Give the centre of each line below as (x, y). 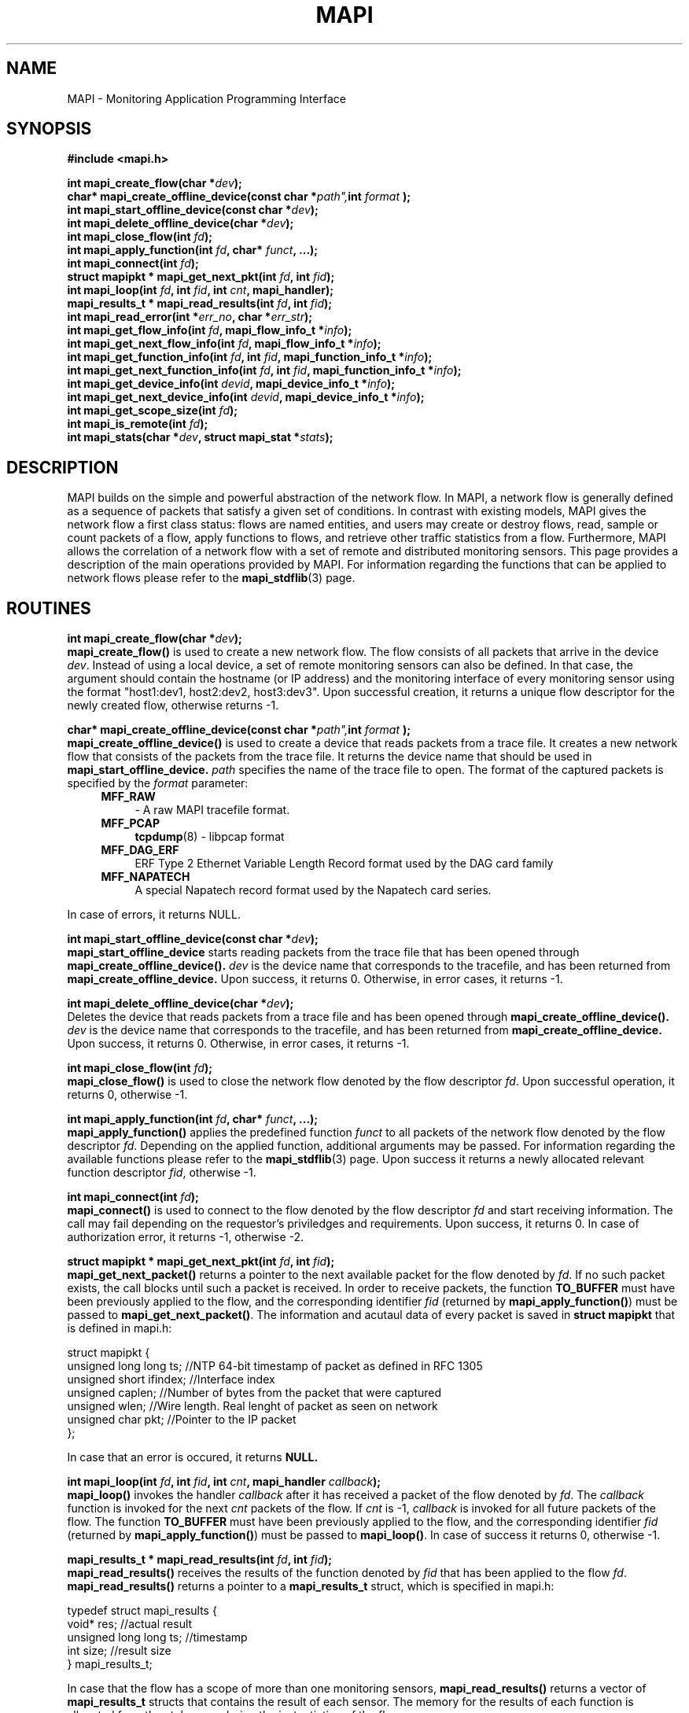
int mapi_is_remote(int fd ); (138, 424)
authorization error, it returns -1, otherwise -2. (186, 1237)
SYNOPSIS (49, 129)
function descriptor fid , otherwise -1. (162, 1173)
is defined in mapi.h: (120, 1328)
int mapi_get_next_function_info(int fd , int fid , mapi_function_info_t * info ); (264, 370)
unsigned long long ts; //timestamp (157, 1637)
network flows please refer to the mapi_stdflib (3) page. (211, 578)
